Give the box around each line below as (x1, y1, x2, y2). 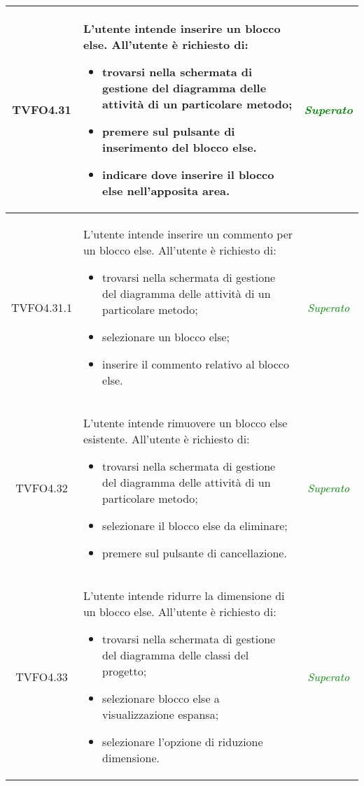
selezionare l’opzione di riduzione (102, 734, 263, 750)
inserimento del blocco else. (102, 139, 257, 155)
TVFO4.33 (15, 669, 68, 685)
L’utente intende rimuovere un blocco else (83, 415, 288, 431)
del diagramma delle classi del (102, 647, 249, 663)
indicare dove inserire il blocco (102, 166, 274, 183)
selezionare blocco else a (102, 690, 220, 706)
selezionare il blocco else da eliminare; (102, 517, 288, 534)
